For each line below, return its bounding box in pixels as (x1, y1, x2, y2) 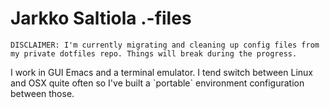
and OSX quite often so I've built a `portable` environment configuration (10, 77, 305, 89)
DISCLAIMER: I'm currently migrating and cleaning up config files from (10, 40, 320, 50)
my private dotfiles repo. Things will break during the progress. (10, 48, 298, 59)
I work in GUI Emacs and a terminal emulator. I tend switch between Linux (10, 66, 313, 78)
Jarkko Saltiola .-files (10, 7, 192, 30)
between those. (10, 87, 75, 99)
